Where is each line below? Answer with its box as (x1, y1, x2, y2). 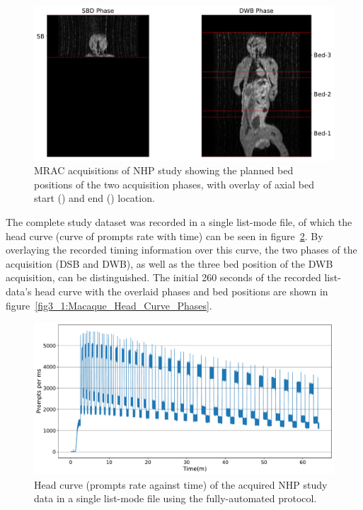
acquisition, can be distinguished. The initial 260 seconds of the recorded (6, 270, 321, 285)
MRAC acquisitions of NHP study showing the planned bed (34, 163, 294, 178)
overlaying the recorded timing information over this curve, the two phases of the (6, 242, 357, 257)
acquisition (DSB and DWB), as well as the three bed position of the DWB (6, 256, 333, 271)
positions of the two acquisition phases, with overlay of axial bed (34, 176, 314, 191)
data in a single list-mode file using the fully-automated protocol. (34, 491, 317, 506)
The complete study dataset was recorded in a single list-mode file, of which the (6, 215, 352, 229)
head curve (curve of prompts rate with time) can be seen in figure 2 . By (6, 228, 323, 243)
